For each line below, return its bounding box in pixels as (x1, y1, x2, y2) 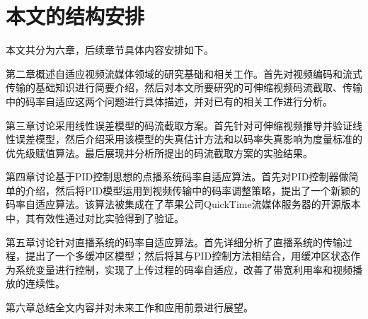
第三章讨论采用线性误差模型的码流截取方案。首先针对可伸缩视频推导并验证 (6, 117, 352, 132)
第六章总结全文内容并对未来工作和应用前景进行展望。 (6, 300, 253, 315)
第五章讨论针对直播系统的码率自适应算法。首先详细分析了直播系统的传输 (6, 234, 343, 249)
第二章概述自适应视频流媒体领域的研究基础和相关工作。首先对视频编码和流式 (6, 66, 362, 81)
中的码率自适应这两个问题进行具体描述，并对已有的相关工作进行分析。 (6, 93, 333, 108)
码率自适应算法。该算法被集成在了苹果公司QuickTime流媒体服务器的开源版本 (6, 197, 361, 211)
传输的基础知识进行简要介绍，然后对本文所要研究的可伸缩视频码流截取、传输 (6, 80, 362, 95)
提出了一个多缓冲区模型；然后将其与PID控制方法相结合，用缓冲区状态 (25, 248, 351, 263)
